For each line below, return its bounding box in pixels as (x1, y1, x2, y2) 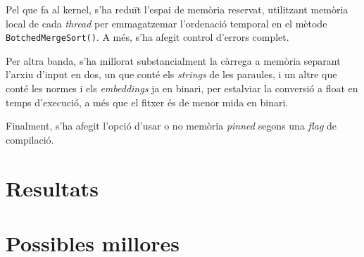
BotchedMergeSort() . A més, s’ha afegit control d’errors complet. (6, 30, 289, 44)
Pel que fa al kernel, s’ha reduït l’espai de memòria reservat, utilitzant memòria (6, 2, 349, 16)
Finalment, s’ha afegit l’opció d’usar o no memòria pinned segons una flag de (6, 118, 337, 133)
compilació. (6, 132, 54, 146)
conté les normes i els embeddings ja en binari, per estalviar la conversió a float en (6, 81, 358, 96)
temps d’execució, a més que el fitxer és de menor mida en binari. (6, 94, 289, 109)
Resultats (6, 173, 99, 202)
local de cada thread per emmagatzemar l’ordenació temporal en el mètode (6, 15, 327, 30)
